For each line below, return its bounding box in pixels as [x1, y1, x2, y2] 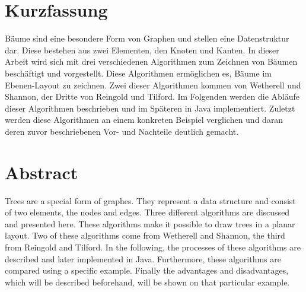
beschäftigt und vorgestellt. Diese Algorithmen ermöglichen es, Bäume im [5, 66, 272, 79]
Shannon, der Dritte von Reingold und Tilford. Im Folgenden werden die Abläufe [5, 90, 300, 103]
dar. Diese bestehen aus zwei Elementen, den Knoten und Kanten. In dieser [5, 43, 279, 56]
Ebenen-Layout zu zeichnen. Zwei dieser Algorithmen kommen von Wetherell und [5, 78, 301, 91]
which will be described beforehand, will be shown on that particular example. [5, 275, 290, 288]
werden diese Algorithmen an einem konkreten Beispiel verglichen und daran [5, 113, 283, 126]
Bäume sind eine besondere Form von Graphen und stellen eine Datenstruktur [5, 32, 289, 45]
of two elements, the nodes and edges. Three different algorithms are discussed [5, 206, 290, 218]
